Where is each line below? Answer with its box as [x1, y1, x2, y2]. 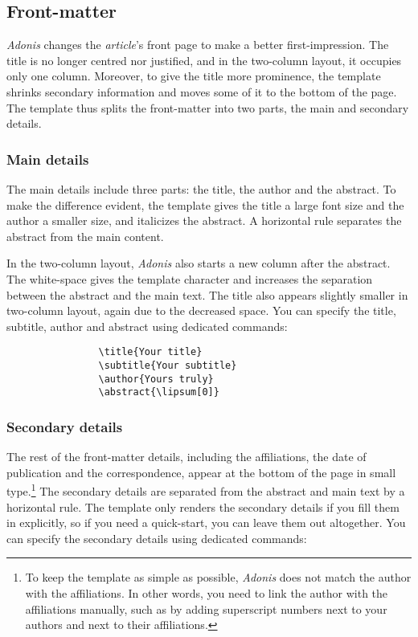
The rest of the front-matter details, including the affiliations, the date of [6, 448, 367, 465]
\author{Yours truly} [98, 373, 214, 385]
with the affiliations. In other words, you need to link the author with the [25, 584, 388, 601]
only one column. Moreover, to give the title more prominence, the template [6, 67, 381, 84]
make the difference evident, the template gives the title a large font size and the [6, 196, 404, 213]
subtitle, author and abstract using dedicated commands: [6, 317, 288, 334]
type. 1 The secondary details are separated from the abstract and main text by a [6, 480, 405, 500]
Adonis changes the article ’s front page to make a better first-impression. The [6, 36, 389, 53]
